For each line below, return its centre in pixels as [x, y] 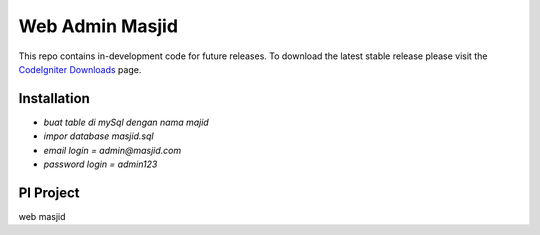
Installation [54, 98]
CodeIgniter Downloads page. [80, 69]
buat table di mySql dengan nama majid [126, 122]
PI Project [49, 192]
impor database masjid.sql [98, 136]
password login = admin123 [100, 164]
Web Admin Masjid [98, 26]
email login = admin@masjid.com [112, 150]
